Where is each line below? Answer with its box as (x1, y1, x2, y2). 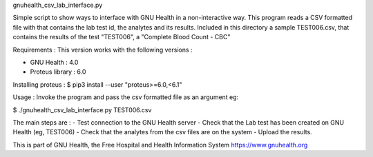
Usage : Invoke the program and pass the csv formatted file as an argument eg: (12, 93, 239, 101)
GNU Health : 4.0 (30, 58, 79, 66)
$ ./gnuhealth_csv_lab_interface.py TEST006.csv (12, 105, 152, 114)
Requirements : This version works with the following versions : (12, 45, 193, 54)
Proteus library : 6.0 (30, 67, 86, 76)
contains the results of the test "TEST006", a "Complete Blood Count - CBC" (12, 33, 231, 41)
